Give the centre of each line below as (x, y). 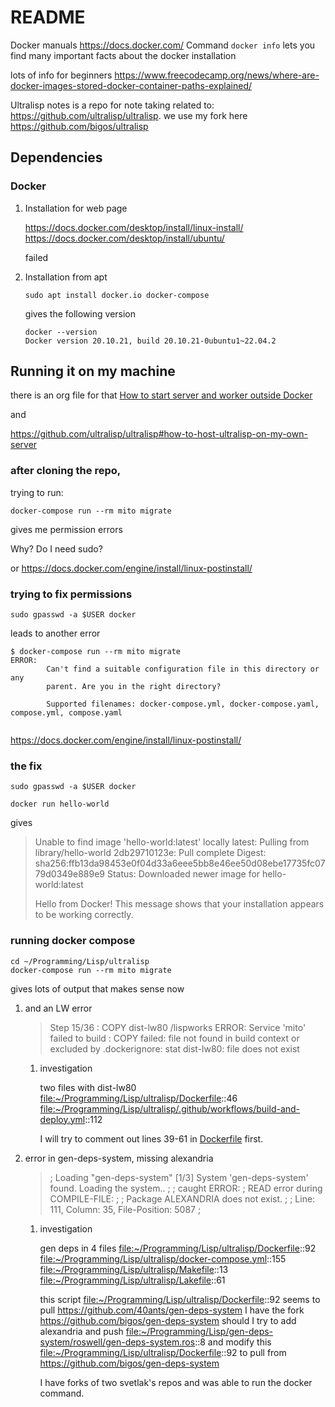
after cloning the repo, (66, 471)
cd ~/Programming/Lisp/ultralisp (80, 961)
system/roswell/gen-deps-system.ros (117, 1342)
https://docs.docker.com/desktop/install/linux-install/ (134, 227)
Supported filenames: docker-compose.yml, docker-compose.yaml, (183, 704)
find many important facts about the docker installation (123, 55)
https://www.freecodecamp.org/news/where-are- (217, 75)
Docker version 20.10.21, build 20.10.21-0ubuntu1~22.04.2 (150, 341)
